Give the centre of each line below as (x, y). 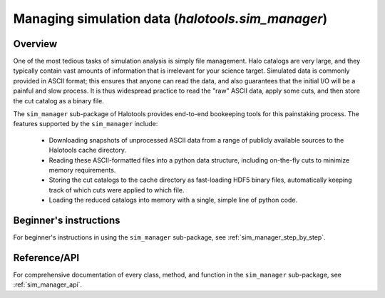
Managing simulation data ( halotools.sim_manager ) (170, 19)
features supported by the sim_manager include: (86, 124)
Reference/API (46, 258)
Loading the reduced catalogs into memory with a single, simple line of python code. (173, 200)
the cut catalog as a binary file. (59, 101)
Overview (35, 44)
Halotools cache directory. (88, 150)
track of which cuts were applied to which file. (117, 190)
